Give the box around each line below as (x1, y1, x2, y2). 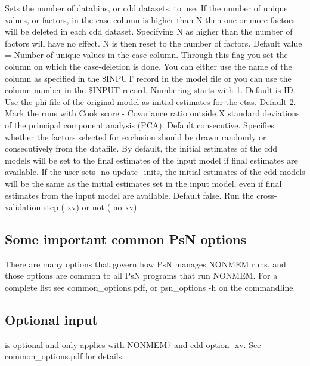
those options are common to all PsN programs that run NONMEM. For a (5, 269, 278, 282)
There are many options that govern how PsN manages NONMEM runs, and (5, 257, 286, 270)
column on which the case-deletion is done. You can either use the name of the (5, 60, 292, 72)
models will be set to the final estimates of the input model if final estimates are (5, 153, 298, 166)
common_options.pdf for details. (5, 350, 125, 362)
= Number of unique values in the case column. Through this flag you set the (5, 48, 288, 61)
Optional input (5, 310, 98, 329)
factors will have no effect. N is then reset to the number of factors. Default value (5, 36, 302, 49)
